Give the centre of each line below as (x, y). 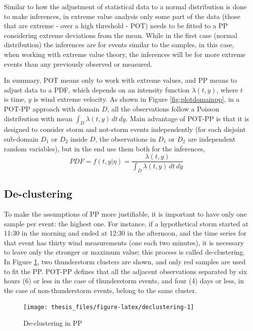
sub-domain (21, 138)
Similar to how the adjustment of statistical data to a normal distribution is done (126, 6)
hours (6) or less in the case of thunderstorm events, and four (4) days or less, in (124, 281)
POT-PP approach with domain (52, 108)
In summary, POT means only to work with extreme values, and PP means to (120, 80)
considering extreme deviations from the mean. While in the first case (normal (121, 35)
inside (79, 138)
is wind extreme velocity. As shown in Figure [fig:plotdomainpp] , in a (137, 99)
